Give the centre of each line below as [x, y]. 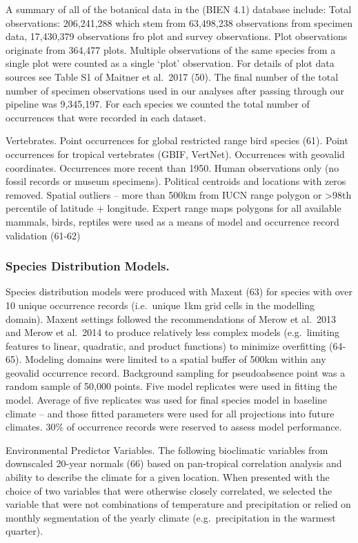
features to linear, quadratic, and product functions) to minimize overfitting [166, 345]
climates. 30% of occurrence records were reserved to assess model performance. [174, 427]
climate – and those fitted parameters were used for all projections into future [170, 413]
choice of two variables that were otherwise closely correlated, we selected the [169, 490]
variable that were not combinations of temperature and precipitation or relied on [178, 504]
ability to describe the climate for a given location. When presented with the [168, 477]
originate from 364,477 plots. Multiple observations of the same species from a [171, 49]
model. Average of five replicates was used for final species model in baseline [167, 400]
